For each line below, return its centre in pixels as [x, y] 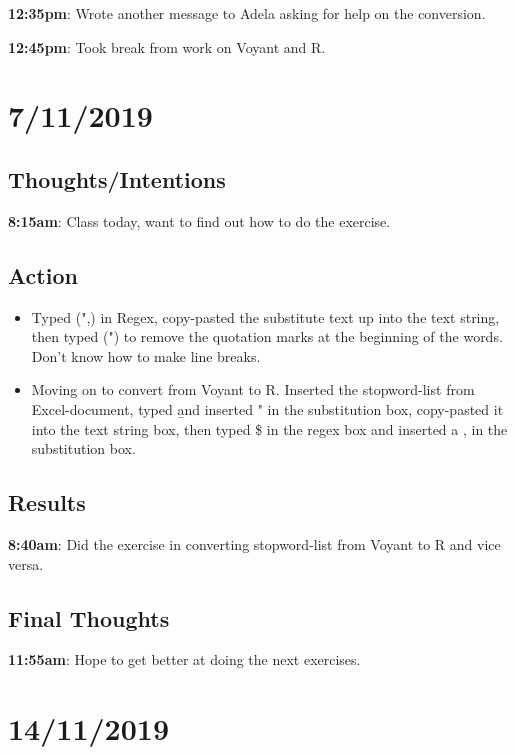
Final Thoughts [89, 617]
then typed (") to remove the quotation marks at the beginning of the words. [267, 336]
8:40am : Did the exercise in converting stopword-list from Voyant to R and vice [254, 543]
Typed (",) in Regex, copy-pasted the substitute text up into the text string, [265, 316]
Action [43, 274]
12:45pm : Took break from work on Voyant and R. [167, 46]
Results [47, 502]
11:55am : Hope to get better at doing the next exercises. [184, 659]
